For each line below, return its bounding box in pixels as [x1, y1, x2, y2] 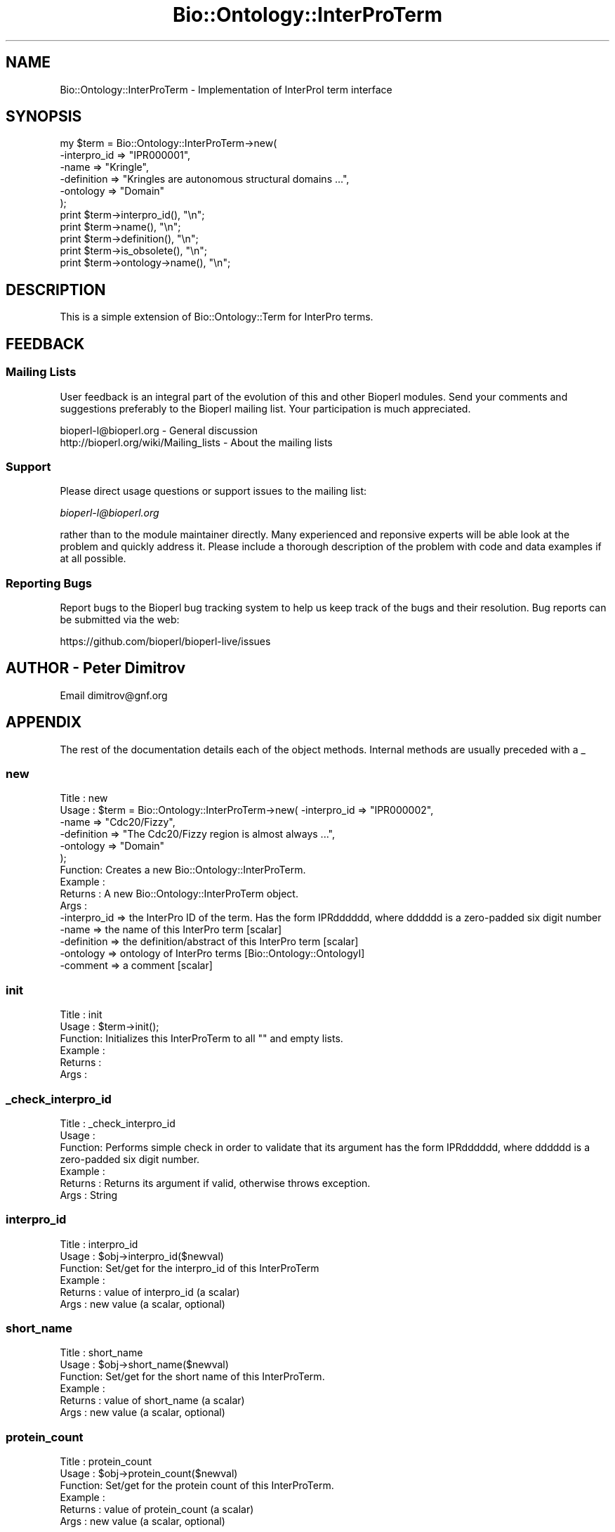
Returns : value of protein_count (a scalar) [60, 1503, 254, 1516]
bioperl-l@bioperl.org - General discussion [60, 424, 258, 436]
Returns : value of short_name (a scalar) [60, 1394, 245, 1407]
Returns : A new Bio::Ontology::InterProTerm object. [60, 888, 298, 900]
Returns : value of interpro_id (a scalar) [60, 1285, 240, 1298]
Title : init [60, 1008, 102, 1021]
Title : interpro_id [60, 1238, 138, 1250]
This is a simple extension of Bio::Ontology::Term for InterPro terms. [60, 311, 373, 323]
